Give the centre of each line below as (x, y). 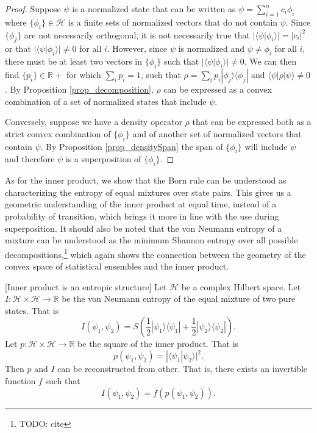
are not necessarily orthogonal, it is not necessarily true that (137, 34)
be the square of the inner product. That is (158, 344)
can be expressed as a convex (218, 89)
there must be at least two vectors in (74, 61)
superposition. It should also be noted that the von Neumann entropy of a (144, 228)
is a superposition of (103, 159)
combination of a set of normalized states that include (106, 101)
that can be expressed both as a (252, 122)
